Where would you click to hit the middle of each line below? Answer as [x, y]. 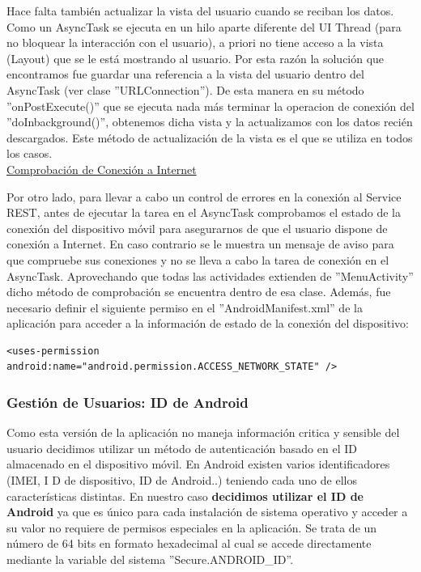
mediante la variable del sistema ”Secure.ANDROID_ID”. [150, 559]
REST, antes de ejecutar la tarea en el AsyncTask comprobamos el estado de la [204, 212]
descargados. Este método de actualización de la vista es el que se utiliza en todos [210, 137]
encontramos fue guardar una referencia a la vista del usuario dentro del [185, 74]
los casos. [30, 153]
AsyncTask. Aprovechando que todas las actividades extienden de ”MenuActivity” [210, 275]
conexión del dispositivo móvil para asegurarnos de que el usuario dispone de [197, 228]
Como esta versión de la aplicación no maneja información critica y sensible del [203, 432]
